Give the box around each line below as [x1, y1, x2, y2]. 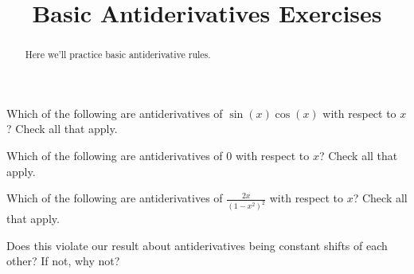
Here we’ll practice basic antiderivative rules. [25, 48, 211, 61]
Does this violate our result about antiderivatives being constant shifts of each [6, 237, 388, 253]
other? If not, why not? [6, 252, 120, 269]
